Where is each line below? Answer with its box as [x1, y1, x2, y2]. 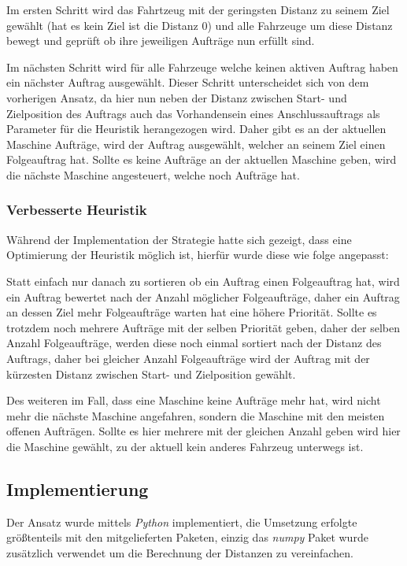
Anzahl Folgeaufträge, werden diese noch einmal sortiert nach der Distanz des [6, 335, 382, 351]
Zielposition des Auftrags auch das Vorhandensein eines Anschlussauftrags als [6, 105, 380, 121]
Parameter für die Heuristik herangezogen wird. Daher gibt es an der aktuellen [6, 120, 387, 137]
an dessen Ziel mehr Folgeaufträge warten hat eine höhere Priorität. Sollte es [6, 304, 377, 320]
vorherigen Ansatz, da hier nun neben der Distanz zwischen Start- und [6, 89, 347, 105]
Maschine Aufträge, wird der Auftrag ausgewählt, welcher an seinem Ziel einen [6, 135, 386, 152]
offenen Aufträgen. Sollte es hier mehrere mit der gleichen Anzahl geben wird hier [6, 423, 401, 439]
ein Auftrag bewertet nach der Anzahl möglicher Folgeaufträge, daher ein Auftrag [6, 288, 400, 305]
